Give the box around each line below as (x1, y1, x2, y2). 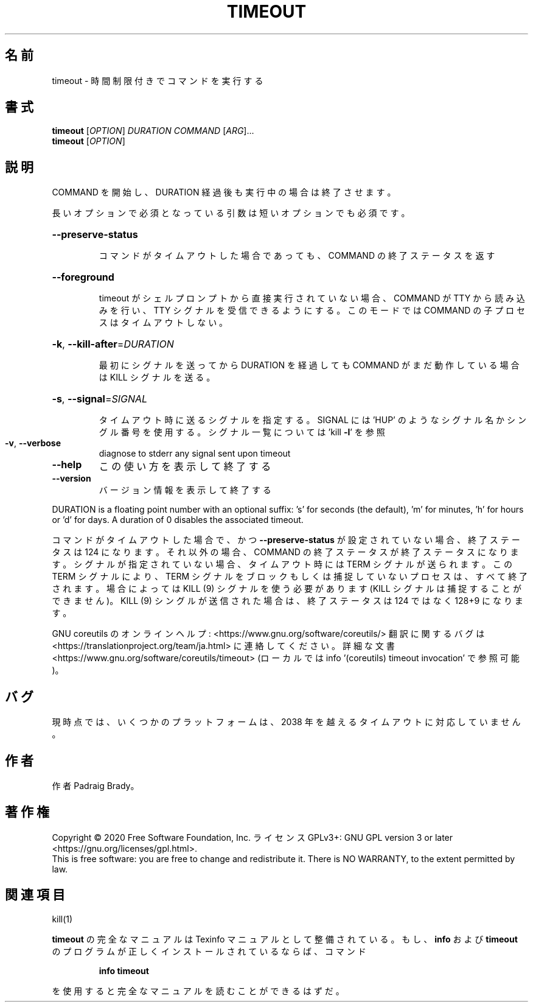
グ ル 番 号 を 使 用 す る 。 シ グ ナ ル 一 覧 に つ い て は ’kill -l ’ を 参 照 (99, 427, 385, 438)
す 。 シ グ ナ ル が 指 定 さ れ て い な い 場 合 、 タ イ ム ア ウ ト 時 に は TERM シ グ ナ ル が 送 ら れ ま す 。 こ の (52, 559, 512, 570)
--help (52, 458, 82, 471)
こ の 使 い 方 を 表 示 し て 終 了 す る (99, 460, 271, 473)
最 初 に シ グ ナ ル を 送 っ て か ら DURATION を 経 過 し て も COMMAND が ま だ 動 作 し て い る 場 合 (99, 360, 520, 371)
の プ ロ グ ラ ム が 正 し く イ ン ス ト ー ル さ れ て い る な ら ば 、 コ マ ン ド (52, 946, 366, 956)
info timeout (99, 965, 149, 976)
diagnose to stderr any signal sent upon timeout (99, 448, 291, 459)
